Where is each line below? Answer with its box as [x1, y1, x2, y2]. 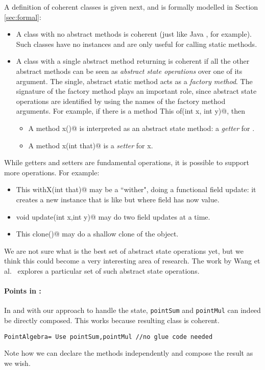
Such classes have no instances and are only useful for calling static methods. [16, 38, 257, 49]
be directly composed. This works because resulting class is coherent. [4, 314, 220, 325]
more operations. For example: [4, 167, 100, 177]
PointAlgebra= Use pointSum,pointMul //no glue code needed [4, 333, 213, 340]
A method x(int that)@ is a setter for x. [28, 140, 153, 150]
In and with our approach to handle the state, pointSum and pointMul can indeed [4, 305, 261, 315]
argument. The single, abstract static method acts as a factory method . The [16, 75, 253, 86]
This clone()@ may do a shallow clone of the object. [16, 228, 179, 239]
